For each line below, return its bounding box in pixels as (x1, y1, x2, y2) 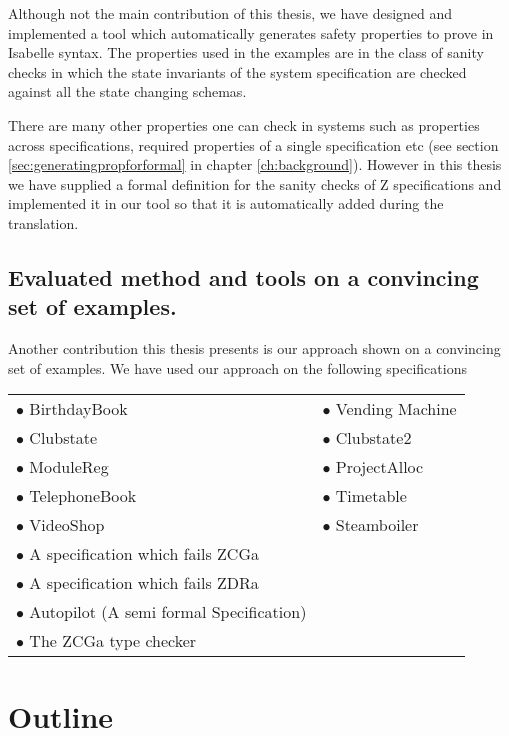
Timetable (335, 484, 407, 508)
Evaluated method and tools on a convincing (8, 261, 479, 292)
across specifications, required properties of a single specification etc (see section (8, 134, 499, 155)
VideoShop (29, 513, 105, 537)
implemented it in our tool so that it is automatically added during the (8, 193, 444, 214)
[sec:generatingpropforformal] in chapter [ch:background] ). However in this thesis (8, 154, 502, 175)
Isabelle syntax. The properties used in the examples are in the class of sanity (8, 42, 484, 63)
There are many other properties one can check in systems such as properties (8, 114, 480, 135)
